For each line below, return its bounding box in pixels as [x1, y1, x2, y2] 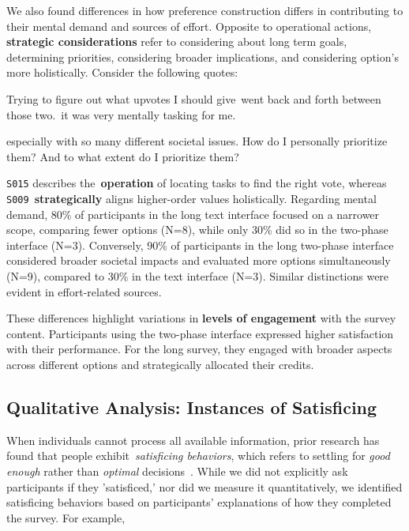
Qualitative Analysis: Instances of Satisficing [6, 394, 377, 419]
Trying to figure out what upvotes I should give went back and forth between [6, 90, 381, 107]
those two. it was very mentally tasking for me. [6, 106, 236, 122]
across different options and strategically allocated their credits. [6, 356, 314, 372]
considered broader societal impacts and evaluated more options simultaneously [6, 252, 391, 269]
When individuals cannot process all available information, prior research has [6, 431, 380, 448]
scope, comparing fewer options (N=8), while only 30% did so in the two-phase [6, 221, 388, 238]
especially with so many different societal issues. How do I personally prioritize [6, 133, 388, 149]
